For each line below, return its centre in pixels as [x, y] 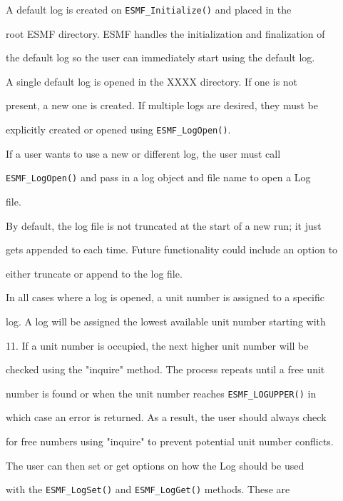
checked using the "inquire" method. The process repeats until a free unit [165, 369]
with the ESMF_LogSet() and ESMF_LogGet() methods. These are [148, 489]
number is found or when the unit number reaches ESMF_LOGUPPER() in [161, 393]
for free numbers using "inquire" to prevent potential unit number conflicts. [170, 441]
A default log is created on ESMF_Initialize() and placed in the [149, 9]
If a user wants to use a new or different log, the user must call [143, 153]
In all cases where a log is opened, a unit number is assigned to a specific [165, 297]
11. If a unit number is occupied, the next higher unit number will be [157, 345]
